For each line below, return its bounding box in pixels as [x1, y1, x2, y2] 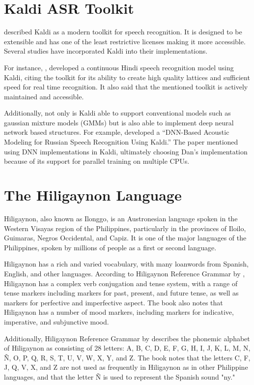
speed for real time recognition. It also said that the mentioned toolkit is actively [4, 82, 248, 92]
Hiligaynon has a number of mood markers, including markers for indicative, [4, 307, 234, 317]
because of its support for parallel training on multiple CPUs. [4, 156, 190, 166]
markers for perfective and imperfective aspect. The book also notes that [4, 297, 223, 307]
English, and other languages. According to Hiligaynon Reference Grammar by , [4, 268, 245, 278]
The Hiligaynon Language [4, 185, 182, 205]
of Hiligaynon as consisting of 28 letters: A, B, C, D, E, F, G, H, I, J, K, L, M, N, [4, 343, 251, 353]
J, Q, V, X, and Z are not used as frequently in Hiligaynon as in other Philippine [4, 362, 248, 372]
